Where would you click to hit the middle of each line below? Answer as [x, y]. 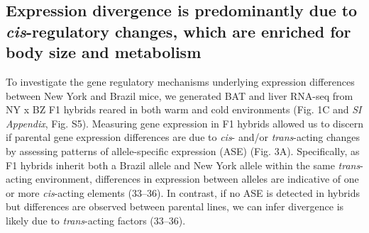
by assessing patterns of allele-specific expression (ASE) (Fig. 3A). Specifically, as [183, 150]
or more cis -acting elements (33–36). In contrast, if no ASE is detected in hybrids [183, 192]
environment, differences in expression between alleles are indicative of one [197, 179]
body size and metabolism [104, 52]
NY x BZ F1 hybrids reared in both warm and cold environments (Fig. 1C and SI [184, 109]
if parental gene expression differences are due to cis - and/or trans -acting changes [183, 137]
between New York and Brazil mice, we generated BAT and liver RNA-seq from [180, 95]
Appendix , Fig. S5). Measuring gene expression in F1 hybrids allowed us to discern [184, 123]
